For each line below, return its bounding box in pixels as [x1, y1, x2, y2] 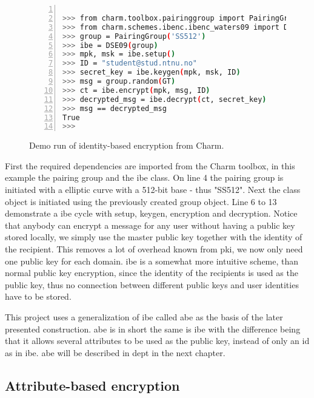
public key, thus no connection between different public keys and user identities [5, 278, 299, 291]
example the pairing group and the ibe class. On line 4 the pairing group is [5, 171, 284, 184]
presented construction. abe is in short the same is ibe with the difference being [5, 322, 301, 335]
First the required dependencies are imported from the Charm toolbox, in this [5, 159, 295, 172]
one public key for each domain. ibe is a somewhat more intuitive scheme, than [5, 254, 299, 267]
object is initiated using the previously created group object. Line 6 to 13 [5, 195, 277, 207]
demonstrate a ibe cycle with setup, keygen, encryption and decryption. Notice [5, 207, 298, 220]
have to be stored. [5, 290, 72, 303]
